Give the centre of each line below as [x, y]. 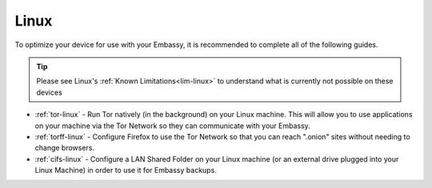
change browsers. [65, 148]
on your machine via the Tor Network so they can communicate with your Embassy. [173, 125]
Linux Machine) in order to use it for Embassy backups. [126, 170]
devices [50, 92]
